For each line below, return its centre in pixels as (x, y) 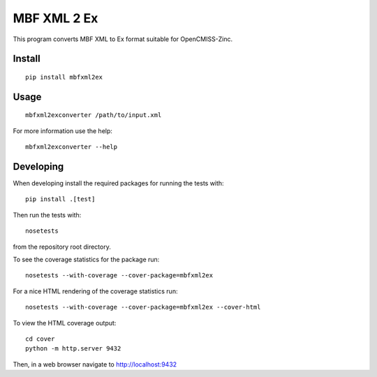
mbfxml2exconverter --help (72, 147)
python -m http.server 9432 (73, 349)
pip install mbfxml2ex (64, 77)
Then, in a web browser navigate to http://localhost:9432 (95, 364)
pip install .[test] (60, 199)
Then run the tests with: (47, 215)
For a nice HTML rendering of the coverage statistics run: (95, 291)
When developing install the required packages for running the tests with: (118, 183)
